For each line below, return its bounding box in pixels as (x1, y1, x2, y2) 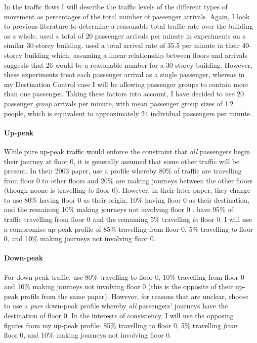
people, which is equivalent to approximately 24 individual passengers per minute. (4, 108, 252, 118)
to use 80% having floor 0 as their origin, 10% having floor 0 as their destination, (4, 194, 250, 205)
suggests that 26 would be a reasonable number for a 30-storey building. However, (4, 59, 253, 70)
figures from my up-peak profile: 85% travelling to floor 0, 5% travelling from (4, 320, 237, 330)
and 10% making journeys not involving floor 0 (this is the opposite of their (4, 281, 233, 292)
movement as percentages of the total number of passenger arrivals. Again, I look (4, 11, 250, 21)
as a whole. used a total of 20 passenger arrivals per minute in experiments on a (4, 30, 246, 41)
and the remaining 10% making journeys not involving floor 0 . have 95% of (4, 204, 233, 214)
